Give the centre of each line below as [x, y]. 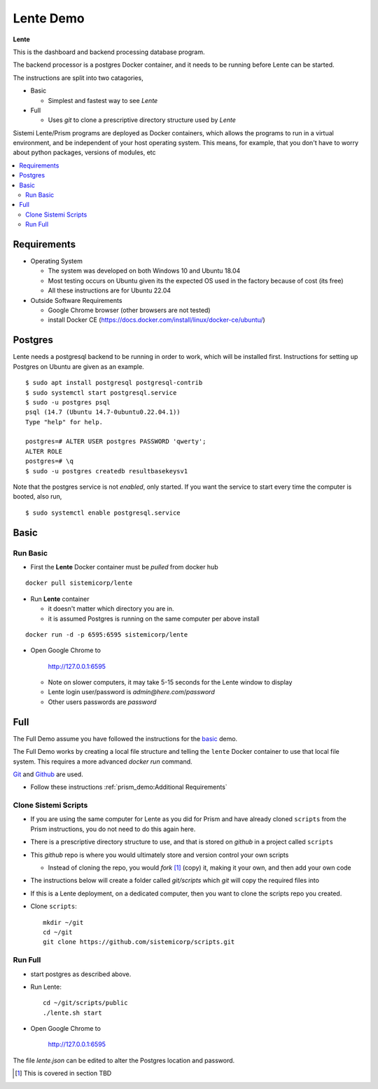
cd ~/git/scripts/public [85, 1003]
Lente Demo [49, 18]
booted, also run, [37, 496]
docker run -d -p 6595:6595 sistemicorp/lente [107, 634]
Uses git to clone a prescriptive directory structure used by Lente [142, 120]
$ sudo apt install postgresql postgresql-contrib [114, 383]
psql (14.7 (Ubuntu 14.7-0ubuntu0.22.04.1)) [103, 412]
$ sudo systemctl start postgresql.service [101, 392]
